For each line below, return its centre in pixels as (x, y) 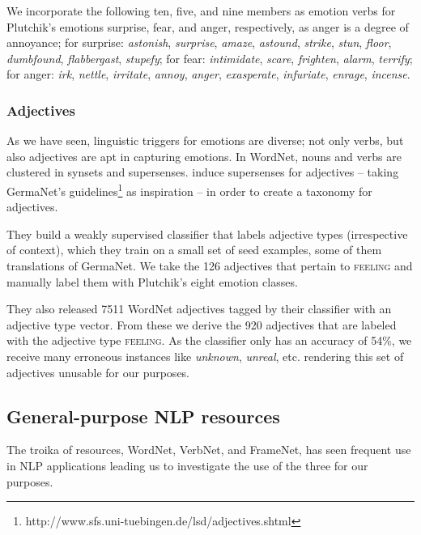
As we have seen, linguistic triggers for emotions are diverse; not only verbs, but (205, 140)
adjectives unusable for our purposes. (98, 372)
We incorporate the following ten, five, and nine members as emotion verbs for (201, 11)
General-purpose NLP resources (143, 416)
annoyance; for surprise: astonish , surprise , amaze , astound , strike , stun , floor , (199, 42)
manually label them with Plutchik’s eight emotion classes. (152, 281)
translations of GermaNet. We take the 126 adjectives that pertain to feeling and (210, 265)
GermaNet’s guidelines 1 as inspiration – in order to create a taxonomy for (189, 189)
